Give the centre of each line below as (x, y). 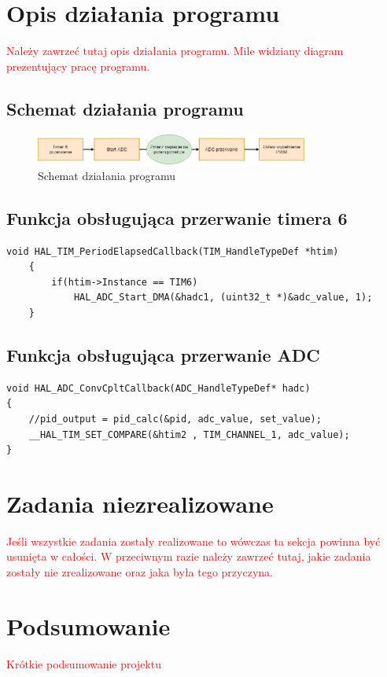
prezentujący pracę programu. (78, 66)
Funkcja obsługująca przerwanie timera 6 (177, 217)
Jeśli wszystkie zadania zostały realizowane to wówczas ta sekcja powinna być (193, 541)
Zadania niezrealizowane (140, 503)
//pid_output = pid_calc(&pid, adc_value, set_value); (175, 419)
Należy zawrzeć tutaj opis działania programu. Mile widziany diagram (175, 51)
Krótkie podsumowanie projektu (84, 663)
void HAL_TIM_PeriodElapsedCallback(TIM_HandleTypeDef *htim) (173, 251)
